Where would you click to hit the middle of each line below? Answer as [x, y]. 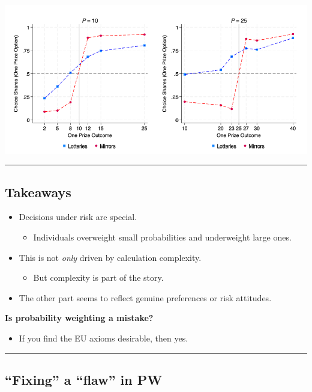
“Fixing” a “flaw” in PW [84, 379]
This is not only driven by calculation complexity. [110, 257]
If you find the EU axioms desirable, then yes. [103, 338]
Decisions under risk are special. [78, 217]
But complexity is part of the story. [98, 277]
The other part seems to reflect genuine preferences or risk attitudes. [145, 297]
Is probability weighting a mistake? [79, 318]
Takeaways [38, 191]
